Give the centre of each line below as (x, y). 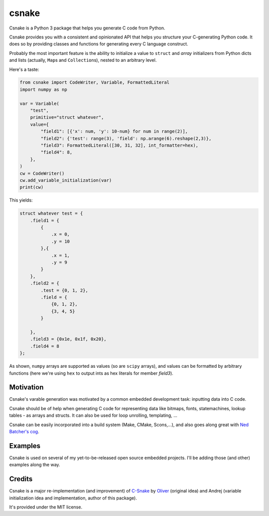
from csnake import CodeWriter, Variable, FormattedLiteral (95, 83)
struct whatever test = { (51, 214)
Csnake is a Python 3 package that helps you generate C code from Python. (87, 28)
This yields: (21, 200)
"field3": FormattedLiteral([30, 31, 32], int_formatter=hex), (120, 145)
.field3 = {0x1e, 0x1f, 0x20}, (68, 339)
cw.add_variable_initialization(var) (66, 180)
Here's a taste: (24, 69)
